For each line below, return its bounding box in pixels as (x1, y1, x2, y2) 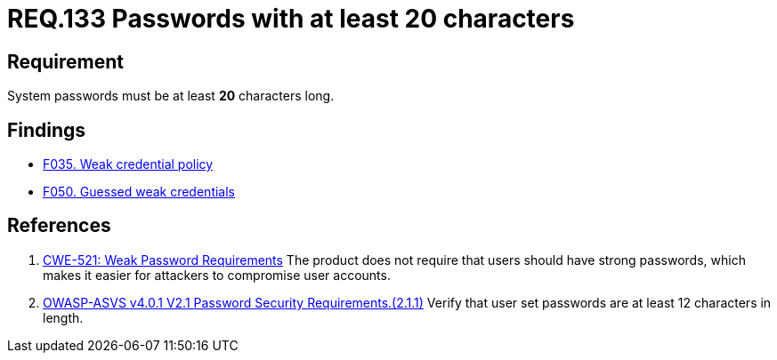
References (7, 214, 111, 237)
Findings (7, 118, 86, 141)
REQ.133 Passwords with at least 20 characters (7, 4, 575, 34)
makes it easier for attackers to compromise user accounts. (43, 267, 391, 283)
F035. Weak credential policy (43, 156, 214, 172)
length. (43, 309, 84, 325)
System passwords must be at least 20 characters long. (7, 88, 335, 104)
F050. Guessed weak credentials (43, 184, 235, 200)
